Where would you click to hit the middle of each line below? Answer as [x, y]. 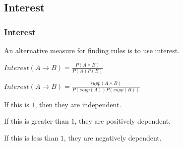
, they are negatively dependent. [113, 138]
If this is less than [31, 138]
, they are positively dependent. [122, 121]
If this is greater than [36, 121]
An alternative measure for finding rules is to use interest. [92, 50]
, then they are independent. [78, 104]
